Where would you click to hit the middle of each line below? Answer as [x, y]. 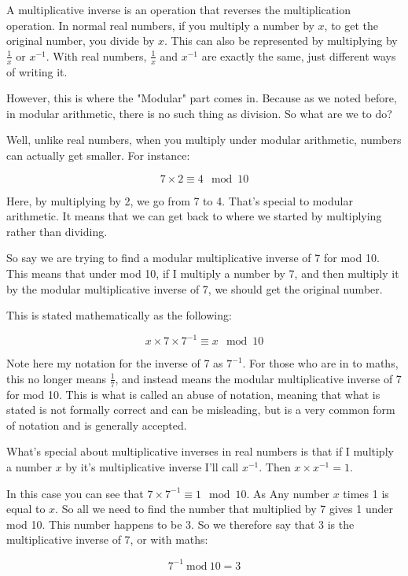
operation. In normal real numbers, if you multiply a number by [160, 25]
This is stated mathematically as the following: [119, 315]
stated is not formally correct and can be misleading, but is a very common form [201, 410]
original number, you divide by [81, 41]
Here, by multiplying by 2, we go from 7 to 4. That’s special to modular [180, 200]
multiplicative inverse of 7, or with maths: [107, 539]
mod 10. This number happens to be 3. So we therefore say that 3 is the [180, 524]
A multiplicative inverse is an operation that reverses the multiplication [178, 9]
